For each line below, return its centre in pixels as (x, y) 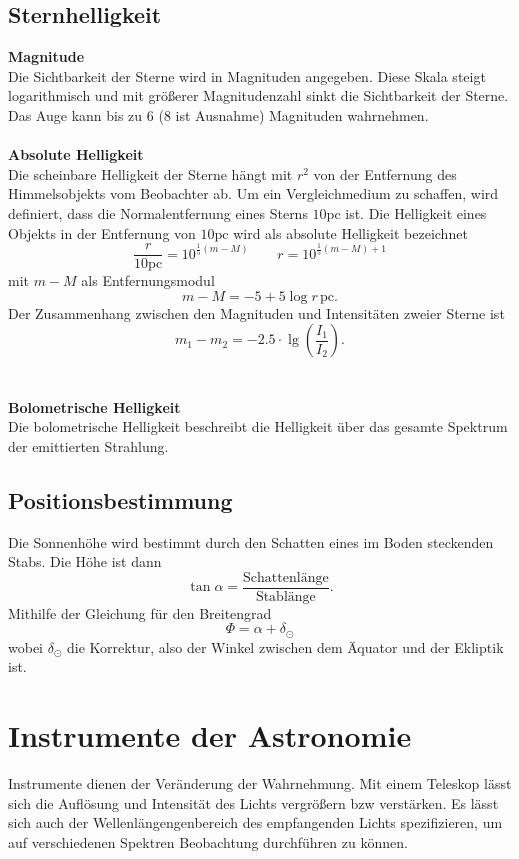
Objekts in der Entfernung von (102, 232)
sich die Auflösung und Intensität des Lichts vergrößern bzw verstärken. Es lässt (253, 802)
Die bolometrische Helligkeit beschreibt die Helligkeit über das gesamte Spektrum (258, 426)
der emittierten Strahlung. (88, 445)
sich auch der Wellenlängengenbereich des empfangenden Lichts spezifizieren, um (255, 822)
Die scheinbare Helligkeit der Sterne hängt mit (150, 173)
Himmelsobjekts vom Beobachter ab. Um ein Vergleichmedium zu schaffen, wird (253, 193)
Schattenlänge (286, 577)
